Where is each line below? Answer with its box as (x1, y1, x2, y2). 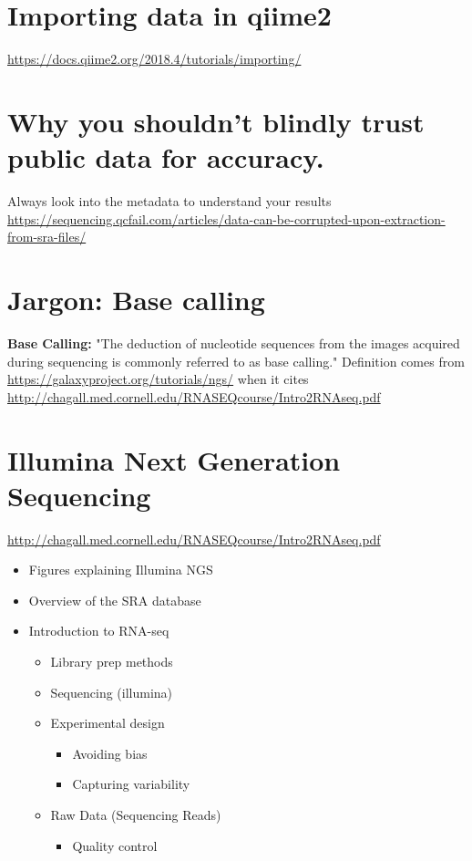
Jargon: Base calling (7, 281, 265, 317)
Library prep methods (50, 652, 173, 670)
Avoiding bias (72, 743, 148, 762)
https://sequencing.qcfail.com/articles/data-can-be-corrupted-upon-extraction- (7, 209, 446, 228)
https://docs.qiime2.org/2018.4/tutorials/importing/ (7, 49, 302, 68)
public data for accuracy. (7, 139, 324, 176)
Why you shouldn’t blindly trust (7, 102, 425, 140)
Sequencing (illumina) (50, 682, 173, 701)
